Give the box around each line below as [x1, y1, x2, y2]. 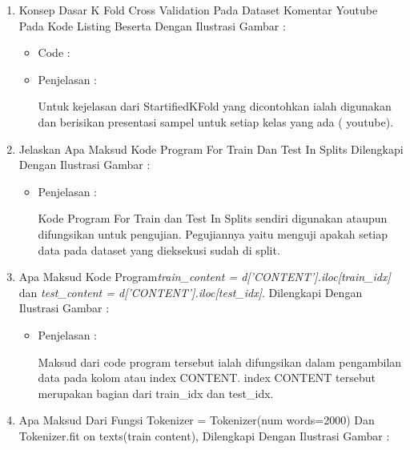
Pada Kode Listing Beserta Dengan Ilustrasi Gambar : [18, 17, 286, 34]
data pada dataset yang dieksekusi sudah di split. [38, 241, 280, 258]
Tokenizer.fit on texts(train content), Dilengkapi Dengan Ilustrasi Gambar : [18, 427, 390, 444]
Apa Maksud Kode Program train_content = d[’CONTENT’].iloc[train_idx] [18, 268, 391, 285]
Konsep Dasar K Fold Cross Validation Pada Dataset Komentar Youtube [18, 2, 378, 18]
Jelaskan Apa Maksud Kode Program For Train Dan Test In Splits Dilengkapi [18, 140, 404, 157]
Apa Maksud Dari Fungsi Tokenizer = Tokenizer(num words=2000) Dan [18, 412, 375, 428]
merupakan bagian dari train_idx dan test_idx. [38, 384, 274, 401]
